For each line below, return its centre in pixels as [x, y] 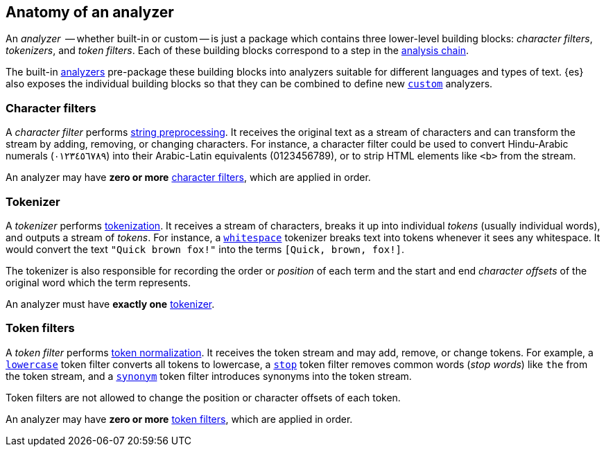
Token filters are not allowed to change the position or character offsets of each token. [203, 397]
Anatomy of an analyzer [90, 12]
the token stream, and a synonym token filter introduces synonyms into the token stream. [209, 376]
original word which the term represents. [98, 282]
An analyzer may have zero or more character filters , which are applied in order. [188, 177]
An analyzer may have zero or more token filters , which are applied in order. [179, 419]
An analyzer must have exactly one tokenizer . [110, 304]
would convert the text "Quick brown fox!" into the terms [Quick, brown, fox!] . [205, 249]
